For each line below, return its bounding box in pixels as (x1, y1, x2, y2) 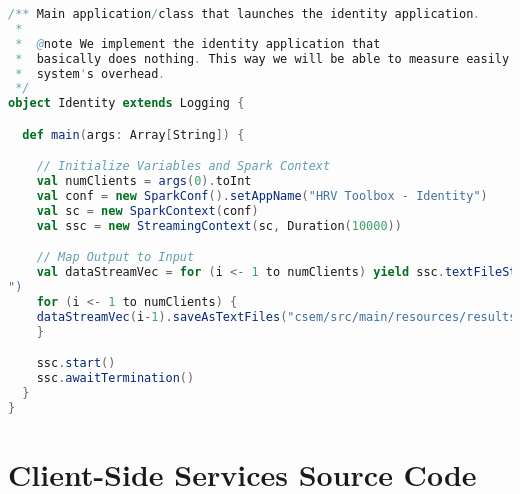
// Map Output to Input (36, 250, 195, 265)
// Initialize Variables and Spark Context (36, 159, 331, 174)
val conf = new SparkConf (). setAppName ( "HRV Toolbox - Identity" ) (36, 189, 488, 204)
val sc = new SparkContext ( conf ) (36, 203, 259, 218)
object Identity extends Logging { (8, 96, 245, 111)
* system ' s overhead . (15, 66, 166, 81)
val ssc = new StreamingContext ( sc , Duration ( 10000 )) (36, 218, 402, 233)
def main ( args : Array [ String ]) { (22, 127, 245, 142)
